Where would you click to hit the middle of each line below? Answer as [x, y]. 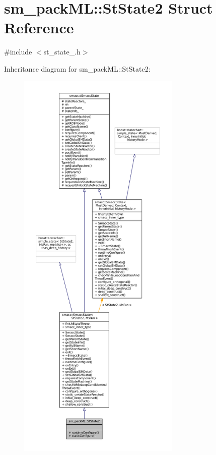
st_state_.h [62, 52]
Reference [39, 27]
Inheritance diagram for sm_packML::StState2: [77, 68]
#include [18, 52]
